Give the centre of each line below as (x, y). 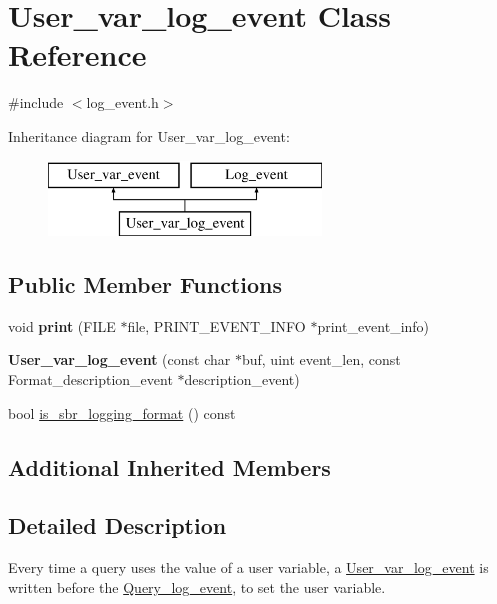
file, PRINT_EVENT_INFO (216, 325)
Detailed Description (117, 525)
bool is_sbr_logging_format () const (122, 412)
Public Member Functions (145, 284)
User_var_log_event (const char (119, 359)
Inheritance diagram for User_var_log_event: (149, 135)
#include (36, 102)
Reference (77, 54)
